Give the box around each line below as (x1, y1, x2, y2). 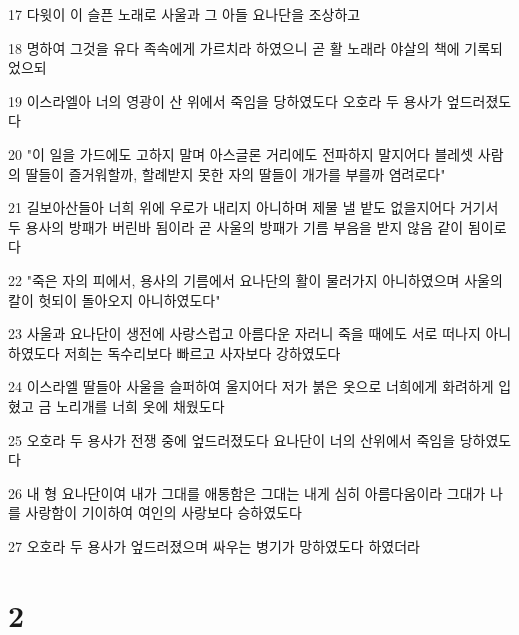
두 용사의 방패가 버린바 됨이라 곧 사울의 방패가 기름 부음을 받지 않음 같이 (8, 216, 464, 237)
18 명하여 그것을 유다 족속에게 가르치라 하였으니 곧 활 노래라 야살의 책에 (8, 37, 460, 58)
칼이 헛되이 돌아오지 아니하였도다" (8, 289, 221, 310)
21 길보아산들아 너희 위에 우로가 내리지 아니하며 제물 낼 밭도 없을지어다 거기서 (8, 197, 499, 218)
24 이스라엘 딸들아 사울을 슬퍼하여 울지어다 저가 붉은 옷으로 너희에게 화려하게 (8, 376, 494, 397)
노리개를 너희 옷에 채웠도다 (55, 395, 225, 416)
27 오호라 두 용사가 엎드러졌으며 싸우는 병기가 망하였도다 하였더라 (8, 535, 420, 556)
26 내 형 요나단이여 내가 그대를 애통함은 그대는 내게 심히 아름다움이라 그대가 (8, 482, 486, 503)
